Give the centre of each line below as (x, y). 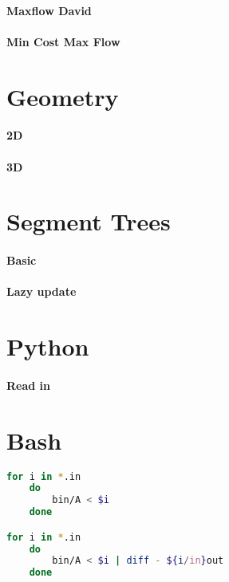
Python (48, 346)
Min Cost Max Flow (63, 41)
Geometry (63, 96)
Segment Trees (89, 221)
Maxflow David (49, 10)
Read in (29, 385)
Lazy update (41, 291)
